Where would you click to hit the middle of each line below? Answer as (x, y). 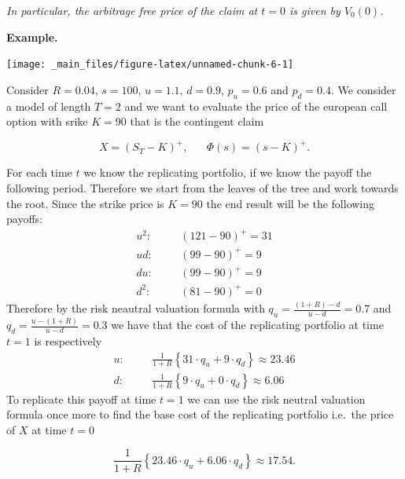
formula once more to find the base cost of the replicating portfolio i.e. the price (200, 414)
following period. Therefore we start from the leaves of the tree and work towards (202, 187)
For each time (39, 172)
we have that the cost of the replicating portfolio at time (247, 325)
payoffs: (24, 219)
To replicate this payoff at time (81, 399)
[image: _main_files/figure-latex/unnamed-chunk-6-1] (150, 65)
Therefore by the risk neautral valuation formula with (136, 308)
